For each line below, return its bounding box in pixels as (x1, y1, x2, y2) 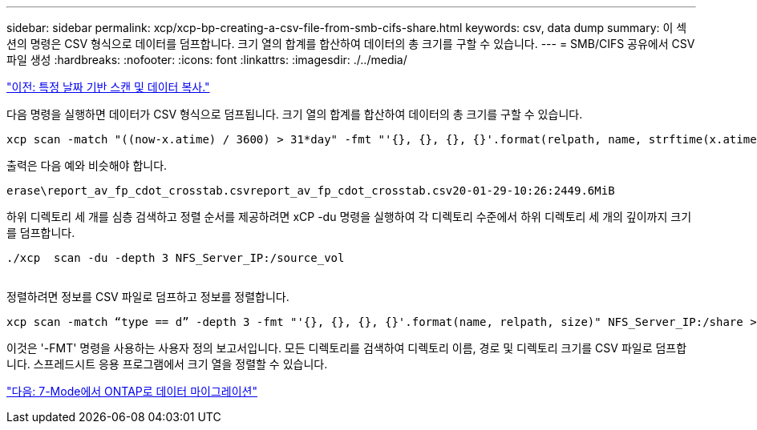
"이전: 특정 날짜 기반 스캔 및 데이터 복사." (6, 80, 210, 94)
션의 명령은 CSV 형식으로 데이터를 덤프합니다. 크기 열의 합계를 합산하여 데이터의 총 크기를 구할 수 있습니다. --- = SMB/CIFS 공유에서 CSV (6, 37, 695, 50)
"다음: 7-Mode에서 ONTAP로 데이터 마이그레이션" (6, 384, 257, 398)
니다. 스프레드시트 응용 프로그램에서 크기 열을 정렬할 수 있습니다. (6, 357, 328, 371)
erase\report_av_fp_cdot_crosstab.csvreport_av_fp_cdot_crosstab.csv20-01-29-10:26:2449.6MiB (6, 184, 615, 197)
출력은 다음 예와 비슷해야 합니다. (6, 159, 168, 172)
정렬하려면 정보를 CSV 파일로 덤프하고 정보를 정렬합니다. (6, 290, 289, 303)
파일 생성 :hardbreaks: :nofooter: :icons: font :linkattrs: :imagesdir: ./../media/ (6, 53, 407, 66)
